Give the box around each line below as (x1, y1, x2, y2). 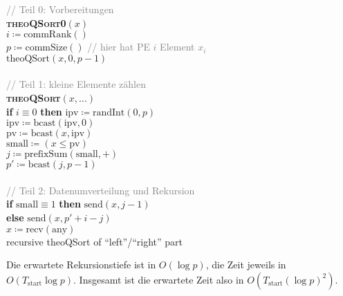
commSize (25, 43, 68, 53)
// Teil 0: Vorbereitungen (6, 2, 114, 16)
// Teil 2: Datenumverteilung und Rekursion (6, 183, 195, 197)
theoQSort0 (6, 15, 66, 30)
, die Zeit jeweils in (205, 257, 286, 272)
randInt (92, 107, 125, 118)
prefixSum (24, 149, 68, 160)
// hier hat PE (87, 39, 150, 54)
